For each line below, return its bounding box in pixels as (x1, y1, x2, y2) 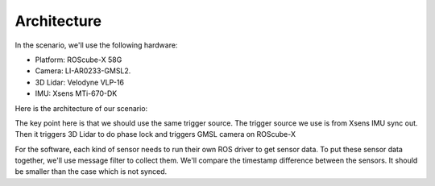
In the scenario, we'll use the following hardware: (14, 40, 178, 50)
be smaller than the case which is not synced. (14, 167, 168, 176)
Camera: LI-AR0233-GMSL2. (35, 66, 131, 76)
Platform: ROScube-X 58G (35, 55, 122, 64)
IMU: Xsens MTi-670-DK (35, 89, 118, 98)
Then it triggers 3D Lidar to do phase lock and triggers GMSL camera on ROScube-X (14, 130, 296, 139)
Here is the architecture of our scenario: (14, 103, 148, 113)
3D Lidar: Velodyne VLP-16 (35, 77, 125, 87)
